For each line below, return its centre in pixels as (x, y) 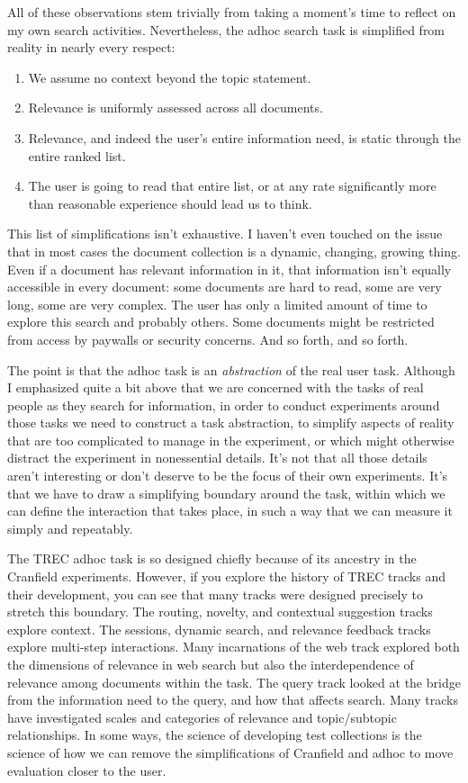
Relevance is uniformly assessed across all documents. (175, 108)
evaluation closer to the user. (87, 770)
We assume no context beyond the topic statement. (170, 77)
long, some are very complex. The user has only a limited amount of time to (217, 304)
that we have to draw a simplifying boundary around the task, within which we (226, 493)
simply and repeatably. (70, 528)
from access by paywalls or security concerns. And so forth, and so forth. (208, 339)
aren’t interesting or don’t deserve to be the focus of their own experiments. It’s (228, 476)
